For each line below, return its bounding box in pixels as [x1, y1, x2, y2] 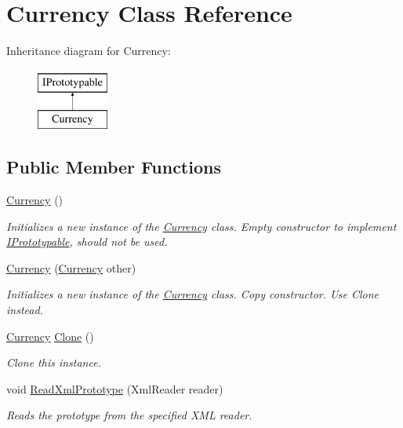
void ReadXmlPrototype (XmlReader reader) [6, 380, 223, 397]
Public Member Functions [6, 155, 221, 179]
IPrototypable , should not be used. [6, 233, 168, 250]
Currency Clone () [6, 327, 94, 344]
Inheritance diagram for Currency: [6, 42, 171, 59]
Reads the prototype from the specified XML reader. [6, 407, 252, 423]
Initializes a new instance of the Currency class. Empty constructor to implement [6, 218, 397, 234]
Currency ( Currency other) [6, 259, 136, 276]
